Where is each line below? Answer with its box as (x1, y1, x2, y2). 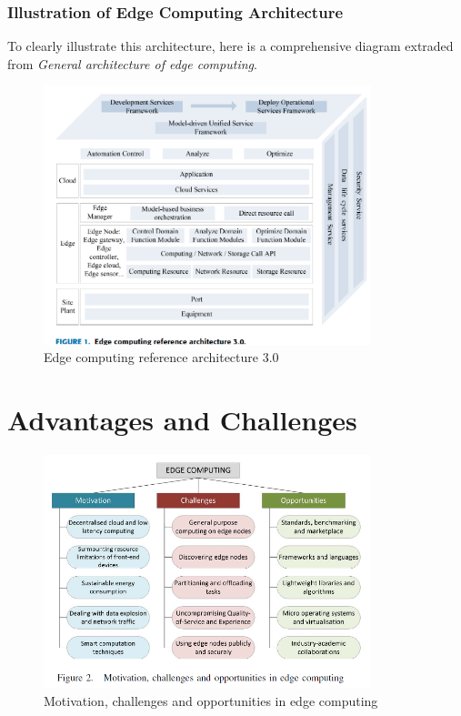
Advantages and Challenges (7, 400, 357, 438)
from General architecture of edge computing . (7, 54, 257, 73)
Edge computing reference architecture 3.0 (44, 348, 279, 367)
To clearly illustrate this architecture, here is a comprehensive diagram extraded (7, 36, 454, 55)
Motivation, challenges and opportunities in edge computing (44, 691, 378, 711)
